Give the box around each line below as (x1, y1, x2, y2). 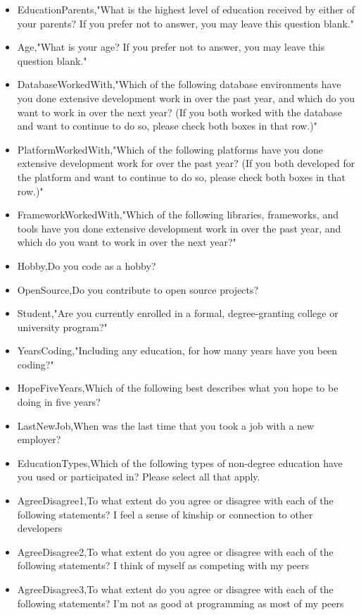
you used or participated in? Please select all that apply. (17, 469, 260, 484)
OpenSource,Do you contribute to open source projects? (17, 282, 259, 297)
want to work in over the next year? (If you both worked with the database (17, 104, 342, 119)
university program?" (17, 319, 108, 334)
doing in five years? (17, 395, 101, 409)
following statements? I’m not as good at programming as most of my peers (17, 595, 344, 610)
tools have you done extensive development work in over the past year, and (17, 220, 341, 235)
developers (17, 521, 63, 535)
